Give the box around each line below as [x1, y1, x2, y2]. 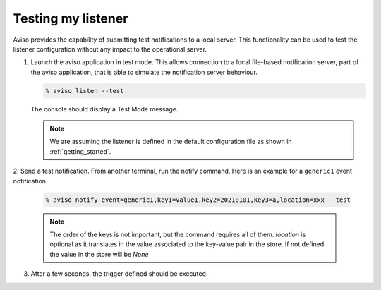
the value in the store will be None [49, 250, 149, 258]
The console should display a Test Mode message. [30, 104, 179, 113]
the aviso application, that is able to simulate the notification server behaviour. [30, 68, 258, 76]
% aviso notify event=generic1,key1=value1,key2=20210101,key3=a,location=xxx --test [45, 195, 351, 204]
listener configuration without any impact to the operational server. [13, 44, 207, 53]
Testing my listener [13, 11, 128, 26]
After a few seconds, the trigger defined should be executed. [30, 270, 208, 278]
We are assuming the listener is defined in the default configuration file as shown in [49, 138, 292, 146]
